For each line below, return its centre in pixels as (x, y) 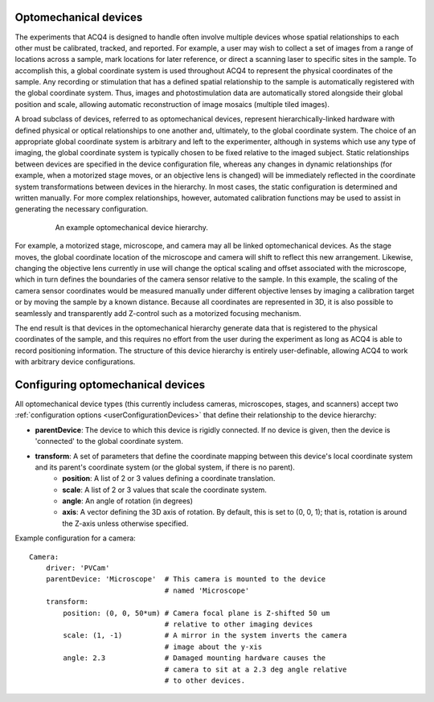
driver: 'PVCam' (78, 568)
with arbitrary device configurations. (75, 362)
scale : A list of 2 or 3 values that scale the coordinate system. (164, 490)
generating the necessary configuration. (82, 209)
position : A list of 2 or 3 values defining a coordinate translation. (169, 478)
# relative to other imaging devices (239, 624)
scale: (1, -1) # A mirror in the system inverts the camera (205, 636)
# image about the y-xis (213, 647)
